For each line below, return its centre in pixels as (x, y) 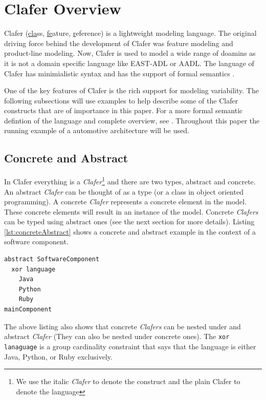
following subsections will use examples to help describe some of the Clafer (121, 100)
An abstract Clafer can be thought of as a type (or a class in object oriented (124, 191)
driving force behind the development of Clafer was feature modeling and (119, 43)
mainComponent (28, 310)
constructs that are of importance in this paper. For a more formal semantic (124, 110)
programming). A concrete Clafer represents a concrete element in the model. (126, 202)
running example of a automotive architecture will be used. (97, 130)
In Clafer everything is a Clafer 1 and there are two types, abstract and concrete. (130, 181)
